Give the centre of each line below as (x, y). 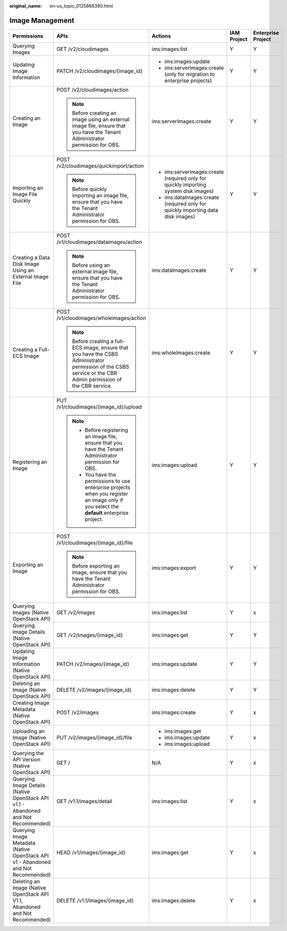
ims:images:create (174, 712)
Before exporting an (96, 566)
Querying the (28, 753)
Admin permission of (97, 379)
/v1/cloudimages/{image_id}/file (94, 542)
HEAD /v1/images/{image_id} (91, 852)
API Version (26, 759)
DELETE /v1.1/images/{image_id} (95, 900)
